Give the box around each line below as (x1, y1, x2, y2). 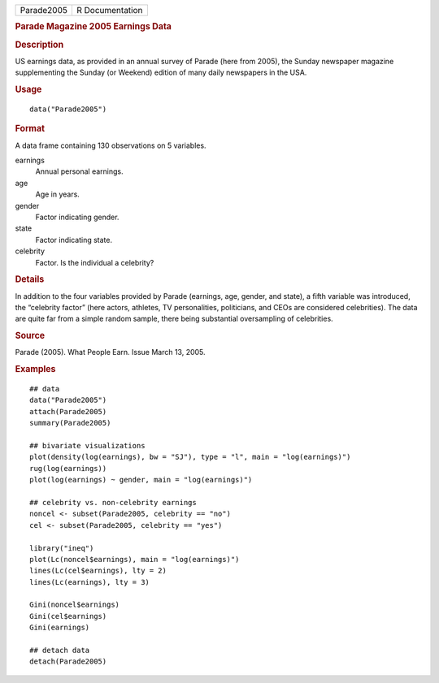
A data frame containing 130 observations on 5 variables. (15, 140, 206, 150)
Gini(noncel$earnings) (29, 600, 120, 609)
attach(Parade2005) (29, 407, 107, 416)
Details (15, 274, 45, 285)
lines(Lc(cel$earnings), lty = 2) (29, 566, 167, 576)
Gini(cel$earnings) (29, 612, 107, 620)
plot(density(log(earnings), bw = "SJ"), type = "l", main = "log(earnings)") (29, 452, 351, 462)
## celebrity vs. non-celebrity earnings (29, 498, 197, 507)
